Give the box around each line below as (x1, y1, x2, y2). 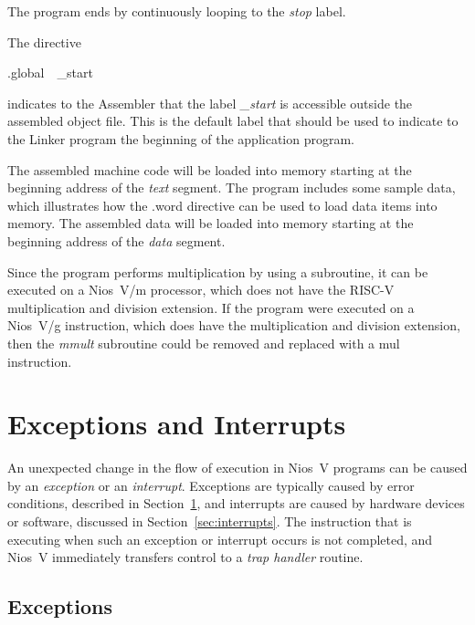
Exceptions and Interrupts (7, 405, 346, 443)
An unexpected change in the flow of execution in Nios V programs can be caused (7, 458, 468, 477)
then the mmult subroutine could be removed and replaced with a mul (7, 333, 400, 352)
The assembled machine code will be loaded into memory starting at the (7, 160, 412, 179)
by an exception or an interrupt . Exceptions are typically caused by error (7, 475, 415, 495)
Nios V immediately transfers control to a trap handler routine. (7, 547, 364, 567)
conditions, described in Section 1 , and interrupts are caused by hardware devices (7, 494, 465, 513)
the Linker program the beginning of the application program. (7, 129, 355, 148)
